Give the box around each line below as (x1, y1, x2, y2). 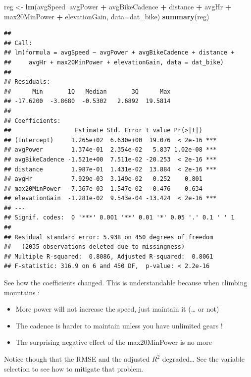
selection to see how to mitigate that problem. (4, 363, 144, 374)
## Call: (4, 39, 33, 47)
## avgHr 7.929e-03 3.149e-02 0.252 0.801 (4, 175, 202, 183)
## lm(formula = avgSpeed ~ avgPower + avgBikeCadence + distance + (4, 49, 235, 56)
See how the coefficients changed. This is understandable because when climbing (4, 277, 248, 288)
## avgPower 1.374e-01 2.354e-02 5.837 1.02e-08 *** (4, 146, 217, 154)
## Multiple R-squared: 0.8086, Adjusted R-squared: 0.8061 (4, 253, 213, 260)
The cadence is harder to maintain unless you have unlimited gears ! (15, 320, 223, 330)
